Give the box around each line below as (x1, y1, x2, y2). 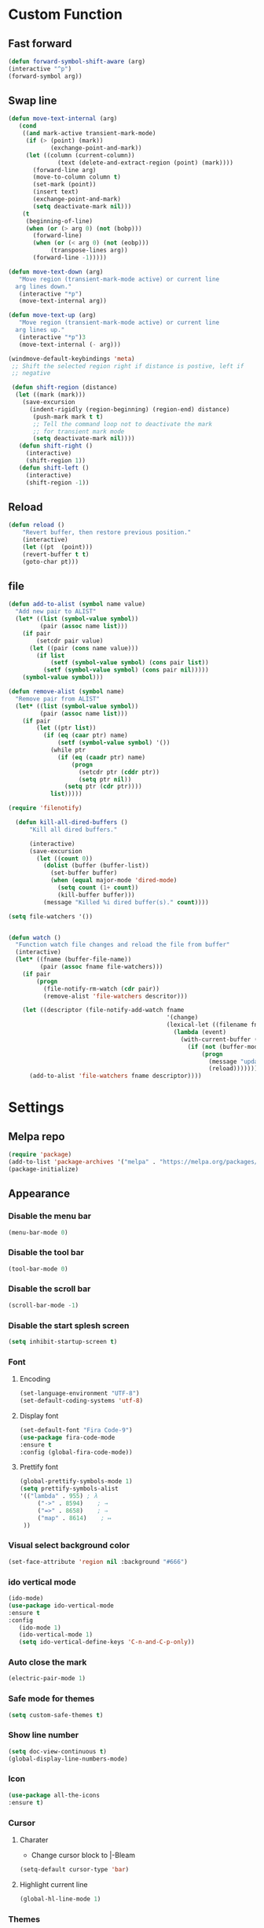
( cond (18, 122, 37, 131)
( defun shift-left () (18, 464, 90, 472)
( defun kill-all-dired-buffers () (15, 819, 128, 826)
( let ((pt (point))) (22, 543, 93, 551)
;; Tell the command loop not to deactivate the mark (32, 420, 213, 428)
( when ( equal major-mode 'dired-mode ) (49, 877, 178, 885)
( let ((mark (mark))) (15, 391, 86, 399)
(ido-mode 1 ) (18, 1624, 61, 1632)
